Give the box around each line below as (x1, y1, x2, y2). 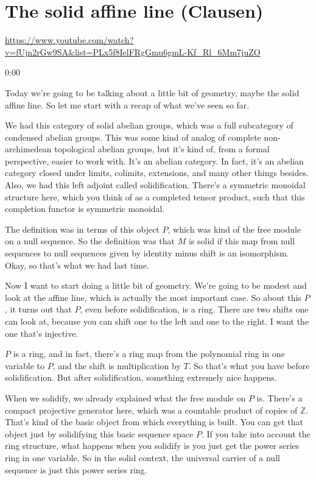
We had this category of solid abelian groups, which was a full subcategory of (5, 119, 293, 132)
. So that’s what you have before (188, 359, 310, 372)
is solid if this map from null (188, 235, 295, 247)
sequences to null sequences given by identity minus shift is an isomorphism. (5, 247, 289, 259)
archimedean (5, 143, 52, 155)
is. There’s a (256, 391, 303, 404)
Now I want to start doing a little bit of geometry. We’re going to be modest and (5, 279, 307, 292)
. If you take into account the (201, 427, 311, 440)
